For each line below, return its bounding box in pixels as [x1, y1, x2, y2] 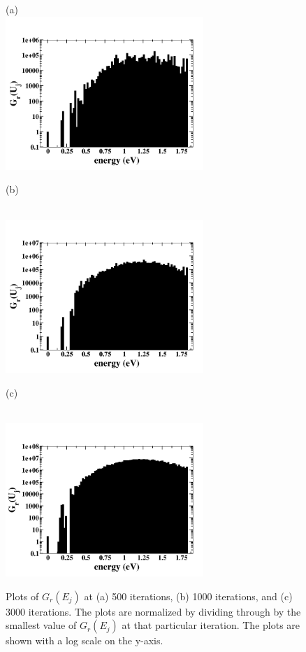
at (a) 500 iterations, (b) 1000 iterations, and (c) [84, 588, 293, 603]
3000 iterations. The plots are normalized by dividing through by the [6, 604, 301, 618]
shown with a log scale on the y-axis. [6, 633, 163, 648]
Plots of [6, 588, 39, 603]
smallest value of [6, 618, 77, 632]
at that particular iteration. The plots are [122, 618, 300, 632]
